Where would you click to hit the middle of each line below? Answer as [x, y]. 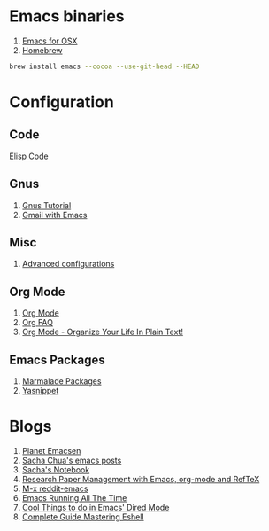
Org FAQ [37, 323]
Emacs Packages [58, 359]
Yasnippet [40, 391]
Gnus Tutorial [46, 205]
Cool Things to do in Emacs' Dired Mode [96, 508]
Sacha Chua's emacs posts [72, 460]
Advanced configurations [68, 264]
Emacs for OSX [50, 41]
